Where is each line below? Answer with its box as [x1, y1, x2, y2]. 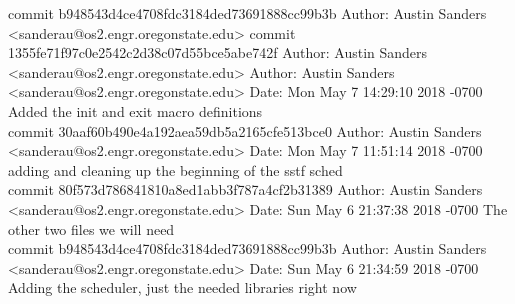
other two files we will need [8, 218, 175, 239]
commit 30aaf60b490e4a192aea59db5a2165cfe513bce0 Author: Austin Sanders [8, 120, 482, 141]
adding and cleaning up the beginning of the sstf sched [8, 159, 343, 180]
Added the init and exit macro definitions [8, 100, 263, 121]
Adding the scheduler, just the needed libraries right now [8, 277, 357, 298]
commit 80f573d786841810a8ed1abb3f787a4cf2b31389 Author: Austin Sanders [8, 179, 483, 200]
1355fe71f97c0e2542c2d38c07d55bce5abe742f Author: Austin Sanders [8, 42, 428, 63]
